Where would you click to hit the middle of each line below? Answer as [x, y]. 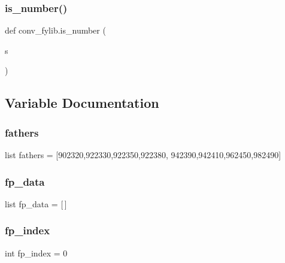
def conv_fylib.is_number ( [55, 30]
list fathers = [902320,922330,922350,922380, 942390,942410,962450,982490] [143, 155]
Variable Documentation [82, 103]
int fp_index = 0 [36, 253]
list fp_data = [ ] [36, 203]
